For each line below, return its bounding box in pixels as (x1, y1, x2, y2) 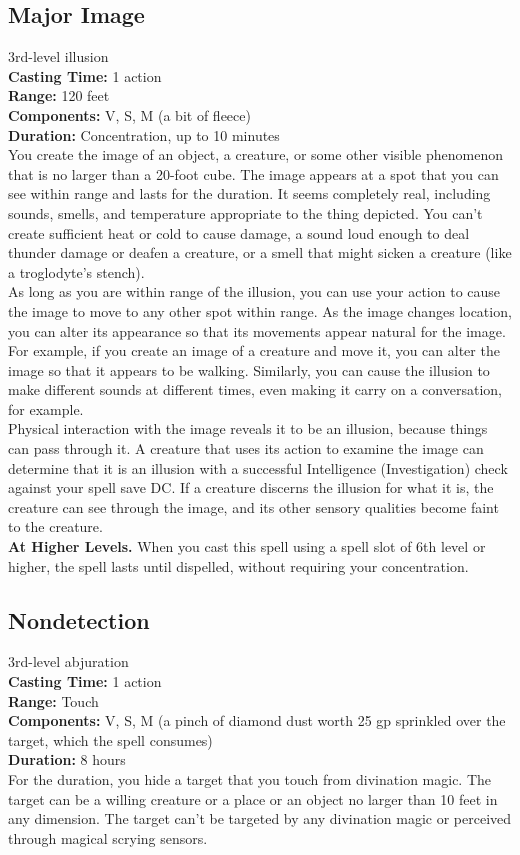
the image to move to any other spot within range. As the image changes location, (8, 300, 512, 321)
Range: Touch (8, 690, 99, 711)
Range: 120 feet (8, 85, 110, 106)
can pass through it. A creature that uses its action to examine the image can (8, 438, 484, 459)
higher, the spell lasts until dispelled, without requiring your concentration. (8, 555, 469, 576)
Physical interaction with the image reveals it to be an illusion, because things (8, 418, 488, 439)
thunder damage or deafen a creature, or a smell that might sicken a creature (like (8, 242, 512, 263)
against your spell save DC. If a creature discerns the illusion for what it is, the (8, 477, 494, 498)
